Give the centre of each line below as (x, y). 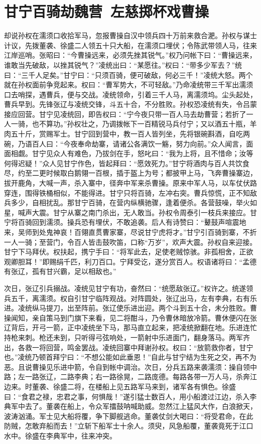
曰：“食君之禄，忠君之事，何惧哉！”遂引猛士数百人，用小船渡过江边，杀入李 (130, 396)
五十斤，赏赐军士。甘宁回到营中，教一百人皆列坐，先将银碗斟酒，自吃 (127, 134)
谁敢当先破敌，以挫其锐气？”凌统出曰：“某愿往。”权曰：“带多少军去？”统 (123, 64)
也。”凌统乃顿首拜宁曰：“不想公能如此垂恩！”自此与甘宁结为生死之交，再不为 (130, 357)
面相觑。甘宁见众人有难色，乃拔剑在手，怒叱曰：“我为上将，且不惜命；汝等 (129, 153)
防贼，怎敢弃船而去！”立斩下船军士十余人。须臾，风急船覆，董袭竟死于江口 (129, 426)
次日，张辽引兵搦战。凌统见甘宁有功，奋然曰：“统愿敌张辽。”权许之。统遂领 (129, 288)
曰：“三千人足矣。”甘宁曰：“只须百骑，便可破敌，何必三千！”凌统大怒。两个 (128, 75)
